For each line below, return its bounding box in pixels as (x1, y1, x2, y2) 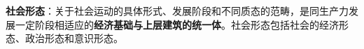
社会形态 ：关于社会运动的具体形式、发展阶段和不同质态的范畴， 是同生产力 (6, 3, 349, 17)
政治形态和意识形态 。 (24, 31, 123, 45)
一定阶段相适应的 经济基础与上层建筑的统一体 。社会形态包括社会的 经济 (15, 17, 339, 31)
